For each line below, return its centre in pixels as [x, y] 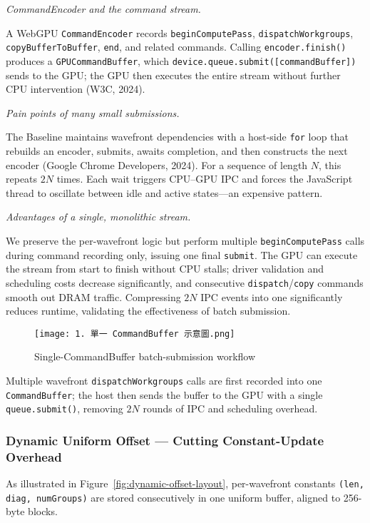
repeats [22, 179]
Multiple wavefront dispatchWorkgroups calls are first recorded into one [164, 380]
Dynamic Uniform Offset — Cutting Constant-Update [165, 440]
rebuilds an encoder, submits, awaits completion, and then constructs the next [177, 151]
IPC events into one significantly [272, 296]
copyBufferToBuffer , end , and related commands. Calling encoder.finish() [176, 47]
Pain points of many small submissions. [93, 112]
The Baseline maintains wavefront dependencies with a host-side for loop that [177, 137]
